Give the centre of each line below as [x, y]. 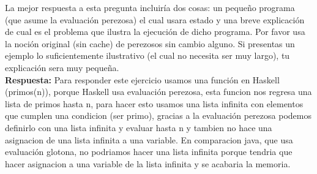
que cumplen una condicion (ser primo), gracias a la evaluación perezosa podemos [158, 115]
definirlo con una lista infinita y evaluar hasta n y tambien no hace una [139, 127]
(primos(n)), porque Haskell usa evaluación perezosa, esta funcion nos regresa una [158, 92]
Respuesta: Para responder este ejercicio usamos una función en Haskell [142, 79]
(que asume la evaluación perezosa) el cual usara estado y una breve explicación [155, 19]
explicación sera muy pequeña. [62, 67]
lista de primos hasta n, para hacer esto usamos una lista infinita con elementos [154, 103]
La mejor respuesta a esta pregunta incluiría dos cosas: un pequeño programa [150, 7]
